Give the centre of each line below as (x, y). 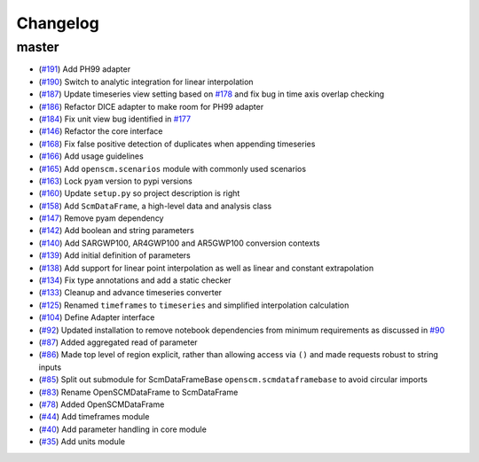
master (38, 47)
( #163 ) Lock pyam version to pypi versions (115, 181)
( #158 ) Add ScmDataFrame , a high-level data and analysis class (155, 206)
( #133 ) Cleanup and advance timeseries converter (130, 293)
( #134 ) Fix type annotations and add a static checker (135, 280)
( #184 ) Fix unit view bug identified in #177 (114, 119)
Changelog (58, 23)
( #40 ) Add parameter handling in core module (123, 429)
